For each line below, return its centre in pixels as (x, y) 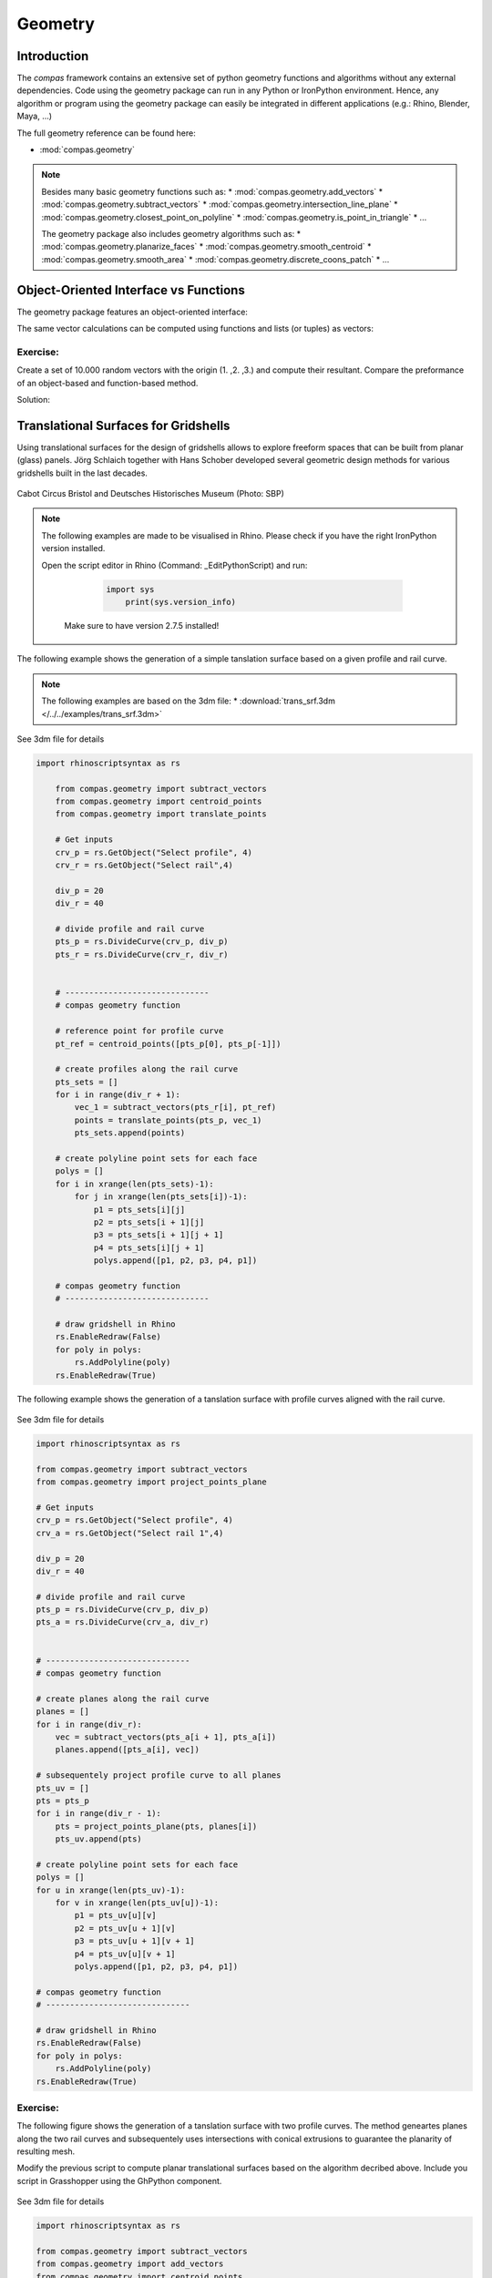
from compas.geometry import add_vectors (130, 2264)
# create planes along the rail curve (123, 1698)
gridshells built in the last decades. (82, 473)
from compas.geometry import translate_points (161, 814)
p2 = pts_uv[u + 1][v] (125, 1928)
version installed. (73, 549)
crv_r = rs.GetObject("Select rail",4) (144, 865)
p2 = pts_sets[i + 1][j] (149, 1222)
